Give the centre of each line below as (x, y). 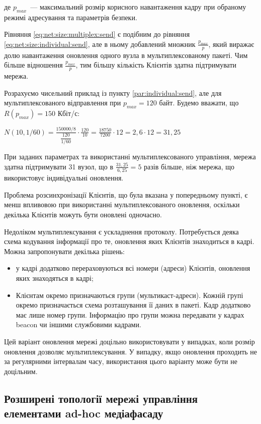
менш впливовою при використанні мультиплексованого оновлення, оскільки (122, 204)
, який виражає (231, 44)
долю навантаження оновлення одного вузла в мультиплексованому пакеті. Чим (126, 55)
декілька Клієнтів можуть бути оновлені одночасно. (83, 215)
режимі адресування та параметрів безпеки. (71, 17)
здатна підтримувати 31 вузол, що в (59, 166)
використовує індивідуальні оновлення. (64, 178)
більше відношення (33, 65)
